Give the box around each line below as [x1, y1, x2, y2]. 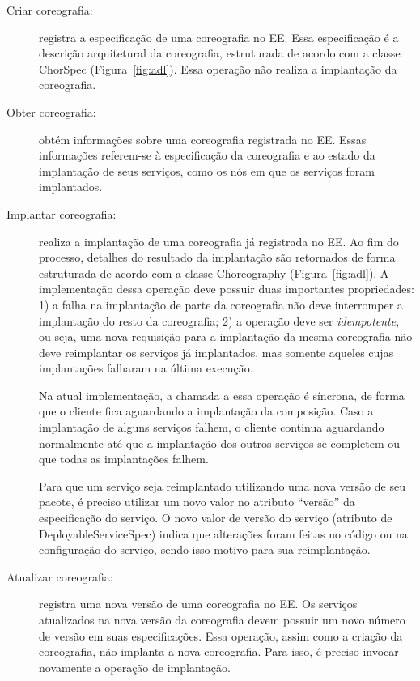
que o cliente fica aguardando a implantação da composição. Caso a [39, 402, 374, 419]
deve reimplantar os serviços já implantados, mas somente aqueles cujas [39, 343, 394, 360]
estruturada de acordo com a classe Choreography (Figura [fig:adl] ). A [39, 264, 389, 281]
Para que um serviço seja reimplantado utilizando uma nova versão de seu [39, 477, 405, 494]
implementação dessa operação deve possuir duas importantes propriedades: [39, 280, 414, 297]
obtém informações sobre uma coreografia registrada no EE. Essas [39, 130, 367, 147]
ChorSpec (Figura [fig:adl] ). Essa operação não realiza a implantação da [39, 60, 397, 77]
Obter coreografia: [6, 103, 96, 120]
